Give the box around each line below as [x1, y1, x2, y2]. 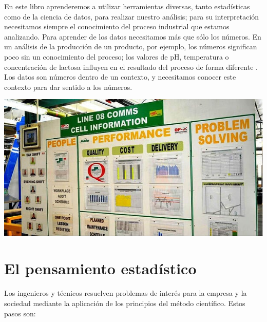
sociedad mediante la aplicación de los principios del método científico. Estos [4, 297, 245, 308]
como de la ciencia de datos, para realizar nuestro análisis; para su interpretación [4, 11, 259, 22]
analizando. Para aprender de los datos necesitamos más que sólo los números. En [4, 31, 261, 42]
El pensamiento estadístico [4, 258, 197, 279]
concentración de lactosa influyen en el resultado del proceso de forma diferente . [4, 61, 258, 72]
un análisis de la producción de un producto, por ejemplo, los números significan [4, 41, 257, 52]
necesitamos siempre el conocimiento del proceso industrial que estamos [4, 21, 230, 32]
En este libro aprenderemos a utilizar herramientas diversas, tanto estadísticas [4, 1, 250, 11]
